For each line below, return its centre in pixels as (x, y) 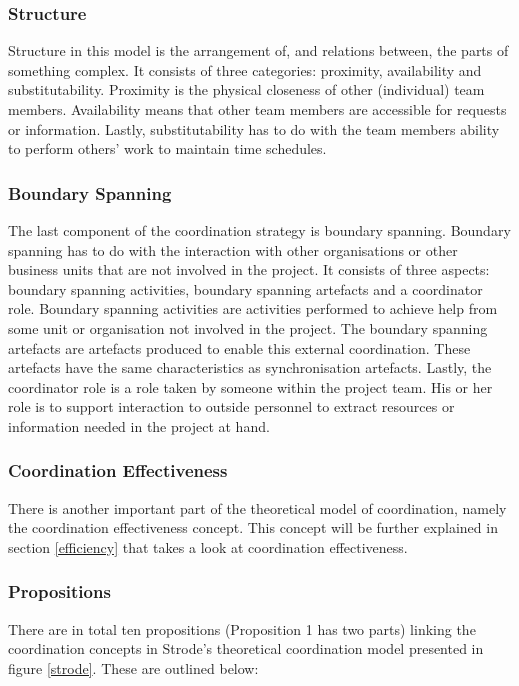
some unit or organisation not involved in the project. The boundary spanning (248, 327)
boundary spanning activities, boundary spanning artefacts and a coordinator (245, 288)
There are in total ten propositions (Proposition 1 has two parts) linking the (242, 628)
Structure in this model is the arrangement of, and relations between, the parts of (258, 50)
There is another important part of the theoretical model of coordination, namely (257, 507)
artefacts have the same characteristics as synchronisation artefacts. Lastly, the (250, 367)
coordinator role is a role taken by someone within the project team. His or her (250, 386)
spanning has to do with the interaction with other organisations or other (233, 249)
